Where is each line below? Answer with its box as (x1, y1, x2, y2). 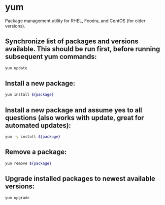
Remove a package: (5, 148, 67, 156)
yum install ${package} (5, 92, 54, 97)
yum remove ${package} (5, 161, 52, 166)
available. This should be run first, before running (5, 45, 160, 53)
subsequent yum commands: (5, 53, 97, 61)
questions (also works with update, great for (5, 114, 144, 122)
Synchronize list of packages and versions (5, 37, 139, 46)
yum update (5, 65, 28, 70)
